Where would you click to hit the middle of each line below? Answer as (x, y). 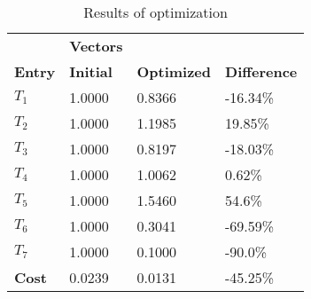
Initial (91, 71)
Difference (261, 71)
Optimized (174, 71)
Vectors (96, 46)
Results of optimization (155, 12)
